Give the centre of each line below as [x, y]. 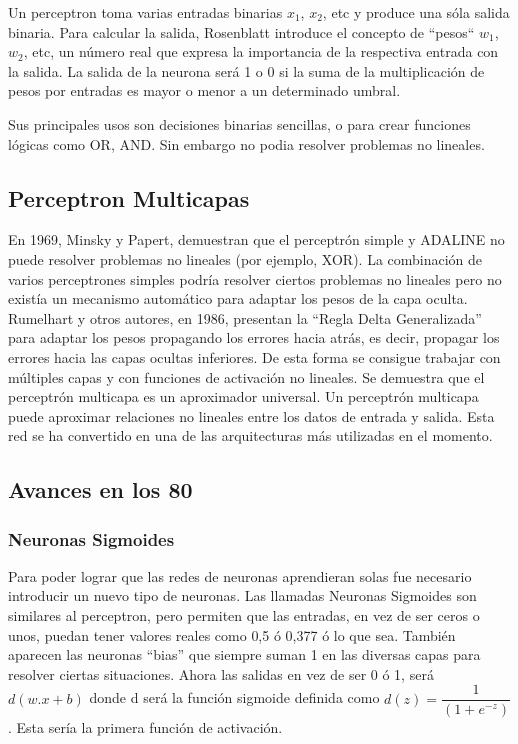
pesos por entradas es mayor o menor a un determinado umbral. [204, 90]
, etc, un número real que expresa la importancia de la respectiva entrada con [261, 51]
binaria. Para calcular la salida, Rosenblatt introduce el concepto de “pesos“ [241, 31]
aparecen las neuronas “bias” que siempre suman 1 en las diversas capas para [244, 654]
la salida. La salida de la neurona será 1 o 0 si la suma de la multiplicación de [246, 70]
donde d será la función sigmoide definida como [234, 697]
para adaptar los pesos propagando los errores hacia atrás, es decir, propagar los [254, 337]
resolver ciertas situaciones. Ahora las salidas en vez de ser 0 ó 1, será [221, 673]
